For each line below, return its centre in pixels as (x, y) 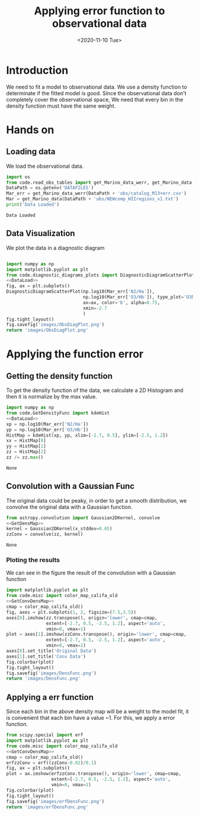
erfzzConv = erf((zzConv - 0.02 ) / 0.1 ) (51, 762)
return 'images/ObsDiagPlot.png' (47, 330)
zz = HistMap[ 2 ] (26, 452)
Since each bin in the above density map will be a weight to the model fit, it (97, 711)
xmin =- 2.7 (95, 308)
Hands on (30, 130)
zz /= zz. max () (25, 457)
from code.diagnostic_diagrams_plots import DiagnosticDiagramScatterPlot (100, 275)
